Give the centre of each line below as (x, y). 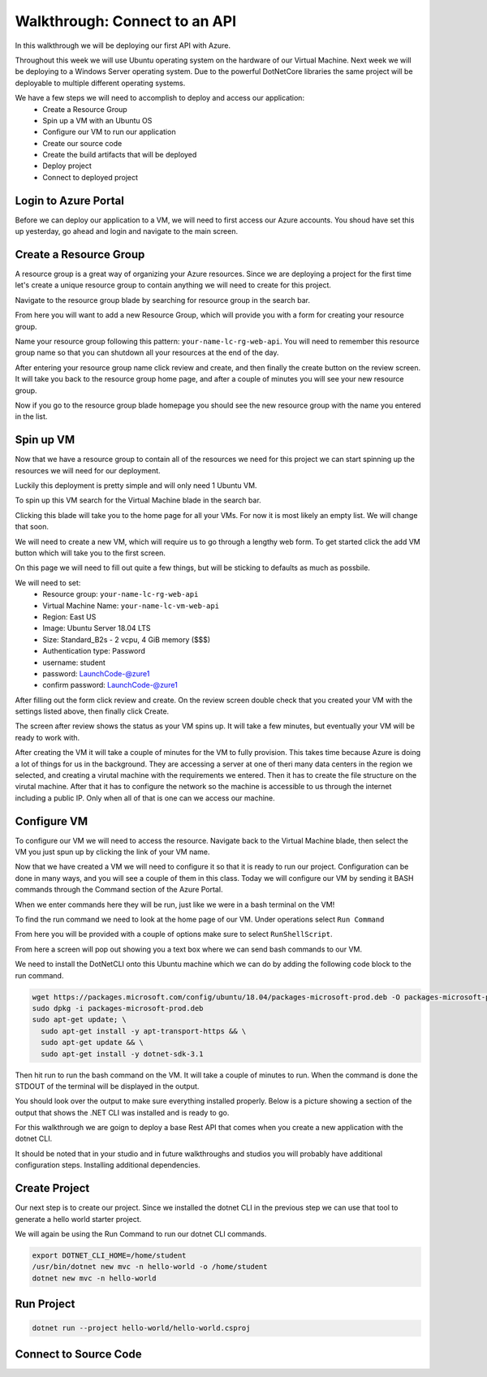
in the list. (31, 417)
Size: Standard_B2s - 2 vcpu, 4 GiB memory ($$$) (127, 639)
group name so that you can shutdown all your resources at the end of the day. (147, 352)
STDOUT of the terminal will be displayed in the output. (107, 1086)
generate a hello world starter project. (78, 1219)
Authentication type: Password (94, 651)
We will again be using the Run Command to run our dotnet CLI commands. (141, 1233)
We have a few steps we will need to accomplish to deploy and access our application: (159, 98)
